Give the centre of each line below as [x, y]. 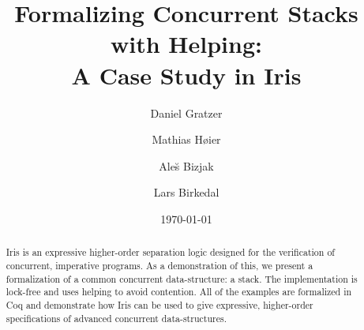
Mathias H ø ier [186, 139]
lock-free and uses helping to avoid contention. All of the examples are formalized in [179, 292]
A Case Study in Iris [186, 75]
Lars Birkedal [186, 192]
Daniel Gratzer [186, 112]
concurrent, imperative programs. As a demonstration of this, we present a [159, 265]
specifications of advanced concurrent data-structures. [116, 318]
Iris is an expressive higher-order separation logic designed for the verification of [170, 252]
